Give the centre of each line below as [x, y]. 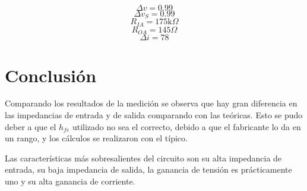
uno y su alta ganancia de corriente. [70, 181]
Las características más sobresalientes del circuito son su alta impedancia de [143, 158]
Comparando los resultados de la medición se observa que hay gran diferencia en [151, 103]
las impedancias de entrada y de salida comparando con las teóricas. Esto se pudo [154, 115]
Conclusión [51, 75]
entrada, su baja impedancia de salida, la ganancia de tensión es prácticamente [148, 169]
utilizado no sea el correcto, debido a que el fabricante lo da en [186, 126]
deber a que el [31, 126]
